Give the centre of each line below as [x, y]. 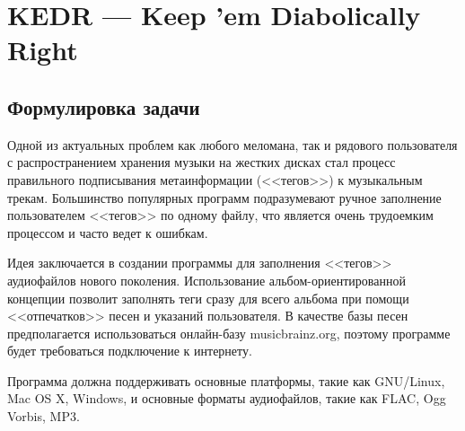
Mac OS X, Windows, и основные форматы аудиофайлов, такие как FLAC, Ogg [227, 398]
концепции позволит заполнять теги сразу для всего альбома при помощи [208, 298]
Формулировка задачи [104, 106]
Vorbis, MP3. [44, 416]
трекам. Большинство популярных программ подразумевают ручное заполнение [224, 197]
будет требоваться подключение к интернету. [130, 351]
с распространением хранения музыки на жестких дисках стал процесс [202, 162]
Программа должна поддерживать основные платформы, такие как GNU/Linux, [226, 380]
